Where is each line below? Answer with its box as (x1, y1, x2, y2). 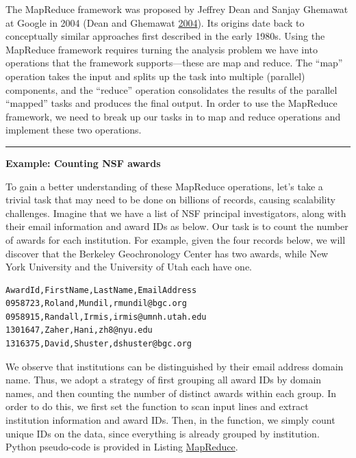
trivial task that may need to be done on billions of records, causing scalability (5, 192, 335, 207)
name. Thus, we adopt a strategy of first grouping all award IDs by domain (5, 372, 322, 387)
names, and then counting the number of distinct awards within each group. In (5, 385, 336, 400)
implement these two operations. (5, 123, 142, 137)
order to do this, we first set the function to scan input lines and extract (5, 399, 309, 414)
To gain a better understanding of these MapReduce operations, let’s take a (5, 179, 323, 193)
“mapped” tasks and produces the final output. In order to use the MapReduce (5, 96, 338, 110)
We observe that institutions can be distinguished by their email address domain (5, 359, 344, 373)
